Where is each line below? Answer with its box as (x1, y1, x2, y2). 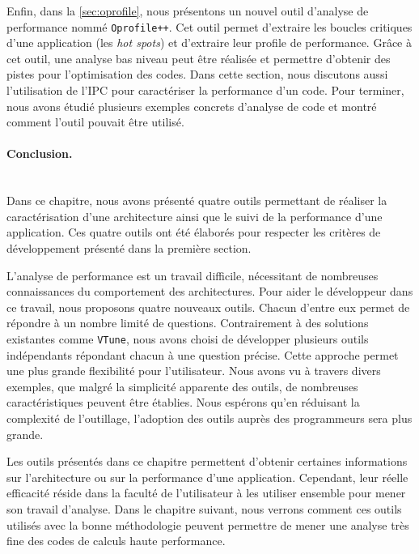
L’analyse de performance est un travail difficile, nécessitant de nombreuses (6, 266, 379, 283)
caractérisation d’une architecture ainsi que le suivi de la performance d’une (6, 207, 383, 224)
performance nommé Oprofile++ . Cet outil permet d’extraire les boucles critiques (6, 18, 413, 35)
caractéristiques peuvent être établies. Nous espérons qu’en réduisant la (6, 394, 360, 411)
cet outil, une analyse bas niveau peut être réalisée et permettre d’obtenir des (6, 49, 391, 66)
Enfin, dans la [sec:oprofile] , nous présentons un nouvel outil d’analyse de (6, 2, 369, 19)
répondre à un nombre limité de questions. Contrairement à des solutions (6, 314, 369, 331)
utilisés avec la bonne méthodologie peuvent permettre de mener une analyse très (6, 516, 409, 533)
